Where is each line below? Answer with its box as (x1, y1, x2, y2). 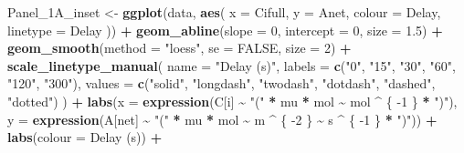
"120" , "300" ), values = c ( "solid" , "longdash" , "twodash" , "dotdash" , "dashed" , (7, 74, 436, 93)
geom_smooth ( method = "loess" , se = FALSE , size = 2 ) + (7, 38, 352, 57)
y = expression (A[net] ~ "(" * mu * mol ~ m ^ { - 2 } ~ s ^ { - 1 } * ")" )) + (7, 109, 438, 128)
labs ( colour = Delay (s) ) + (7, 127, 163, 147)
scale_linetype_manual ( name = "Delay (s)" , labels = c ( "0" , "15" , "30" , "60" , (7, 56, 456, 75)
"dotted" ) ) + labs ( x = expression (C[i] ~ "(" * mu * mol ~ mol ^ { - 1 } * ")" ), (7, 91, 458, 110)
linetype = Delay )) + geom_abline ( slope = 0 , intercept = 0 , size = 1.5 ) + (7, 20, 443, 39)
